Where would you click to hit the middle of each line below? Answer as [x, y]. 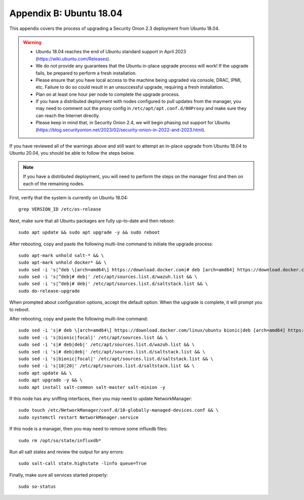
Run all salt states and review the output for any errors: [67, 452]
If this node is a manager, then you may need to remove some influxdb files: [88, 429]
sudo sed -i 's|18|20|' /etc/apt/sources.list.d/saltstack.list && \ [107, 366]
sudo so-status [37, 487]
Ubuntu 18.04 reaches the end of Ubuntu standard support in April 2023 [111, 52]
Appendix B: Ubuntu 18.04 [66, 13]
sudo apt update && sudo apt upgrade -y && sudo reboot [89, 233]
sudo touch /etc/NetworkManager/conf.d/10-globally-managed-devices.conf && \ [119, 410]
